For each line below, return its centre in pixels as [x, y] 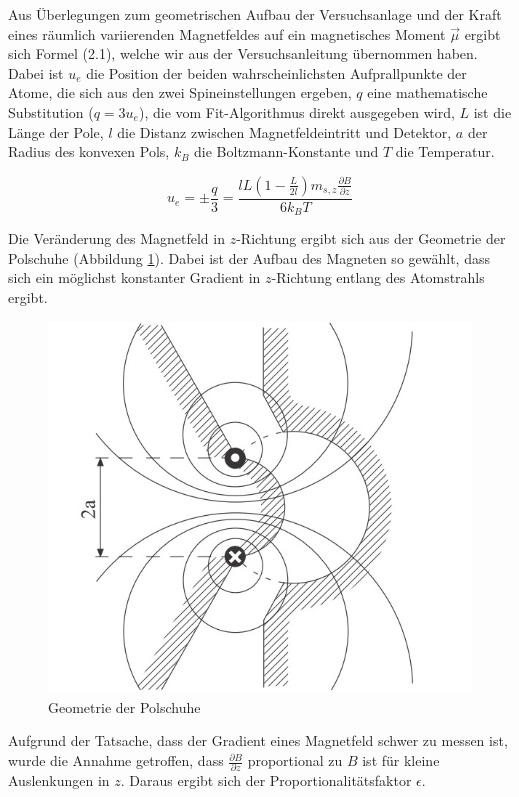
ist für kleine [401, 760]
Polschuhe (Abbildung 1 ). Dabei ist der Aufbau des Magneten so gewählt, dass [249, 257]
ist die [492, 111]
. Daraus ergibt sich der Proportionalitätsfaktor [266, 780]
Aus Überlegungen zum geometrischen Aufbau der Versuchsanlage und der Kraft [255, 14]
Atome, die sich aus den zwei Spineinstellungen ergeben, [180, 92]
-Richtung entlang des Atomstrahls [378, 277]
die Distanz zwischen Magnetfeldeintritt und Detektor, [284, 131]
